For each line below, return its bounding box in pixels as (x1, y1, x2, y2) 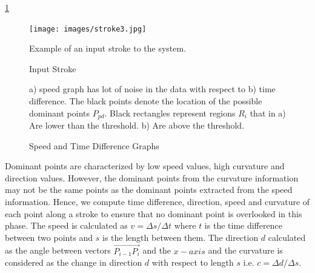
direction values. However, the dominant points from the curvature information (5, 171, 299, 184)
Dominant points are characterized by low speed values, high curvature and (5, 160, 285, 172)
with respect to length (151, 256, 234, 269)
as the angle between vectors (5, 244, 111, 257)
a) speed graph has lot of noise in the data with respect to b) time (29, 83, 276, 95)
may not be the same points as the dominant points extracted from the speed (5, 183, 293, 196)
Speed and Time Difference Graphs (29, 139, 159, 152)
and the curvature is (208, 244, 283, 257)
